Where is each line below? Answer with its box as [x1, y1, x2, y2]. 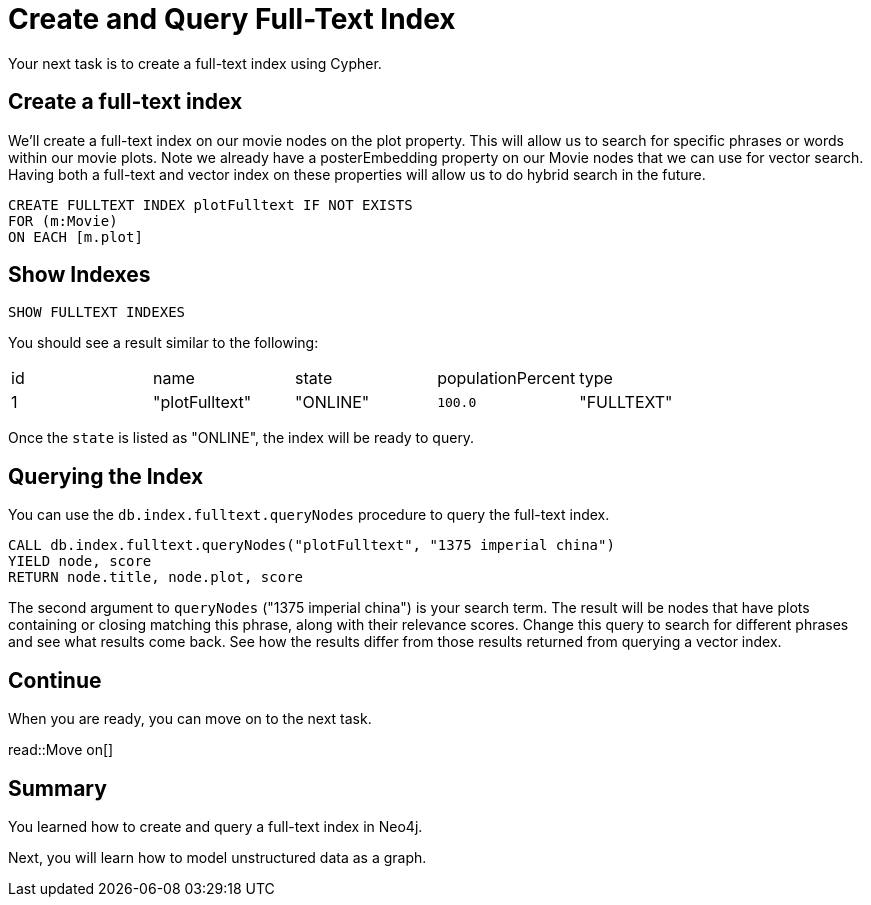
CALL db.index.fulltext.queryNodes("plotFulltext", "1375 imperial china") [8, 537, 615, 554]
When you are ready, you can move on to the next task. [8, 710, 372, 728]
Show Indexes [8, 262, 151, 288]
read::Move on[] [8, 741, 114, 759]
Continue [8, 667, 102, 693]
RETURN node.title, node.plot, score [8, 569, 304, 586]
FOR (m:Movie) [8, 212, 118, 229]
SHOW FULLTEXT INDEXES [8, 304, 186, 321]
